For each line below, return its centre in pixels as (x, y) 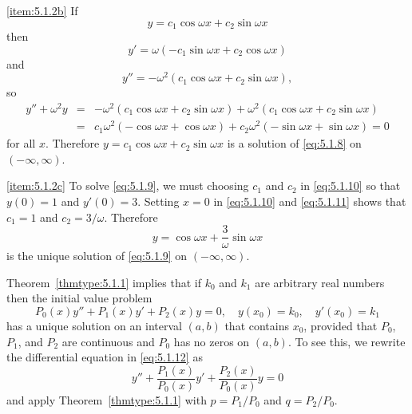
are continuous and (108, 341)
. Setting (158, 201)
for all (21, 143)
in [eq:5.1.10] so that (351, 185)
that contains (257, 325)
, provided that (341, 325)
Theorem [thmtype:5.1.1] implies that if (104, 282)
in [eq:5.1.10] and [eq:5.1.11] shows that (310, 201)
